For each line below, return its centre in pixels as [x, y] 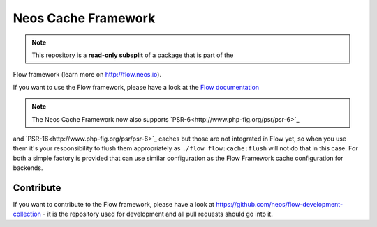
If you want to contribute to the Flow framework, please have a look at [113, 204]
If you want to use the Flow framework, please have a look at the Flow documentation [136, 87]
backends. [28, 168]
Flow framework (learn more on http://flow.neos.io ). [87, 75]
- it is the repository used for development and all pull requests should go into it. [158, 214]
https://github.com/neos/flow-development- [279, 204]
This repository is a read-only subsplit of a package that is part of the [133, 55]
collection [27, 214]
